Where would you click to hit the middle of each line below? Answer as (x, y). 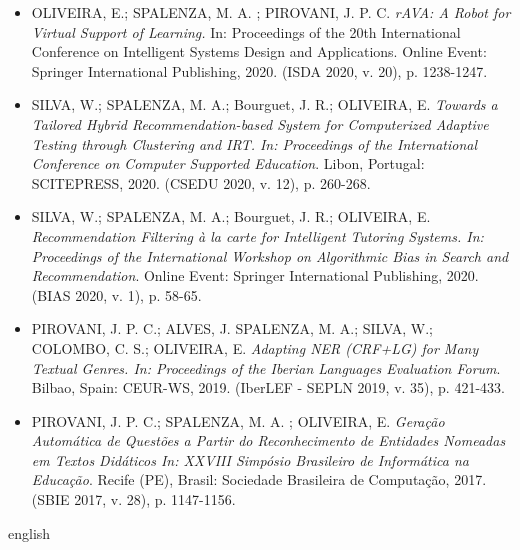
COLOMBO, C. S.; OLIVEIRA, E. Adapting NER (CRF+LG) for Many (255, 347)
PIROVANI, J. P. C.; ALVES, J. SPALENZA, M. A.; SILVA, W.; (232, 328)
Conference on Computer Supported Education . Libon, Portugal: (228, 163)
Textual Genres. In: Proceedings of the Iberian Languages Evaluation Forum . (266, 367)
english (29, 532)
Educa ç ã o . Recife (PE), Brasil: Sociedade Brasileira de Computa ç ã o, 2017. (259, 479)
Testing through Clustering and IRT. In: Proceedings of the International (254, 143)
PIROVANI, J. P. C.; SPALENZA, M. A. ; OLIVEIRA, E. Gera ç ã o (238, 420)
